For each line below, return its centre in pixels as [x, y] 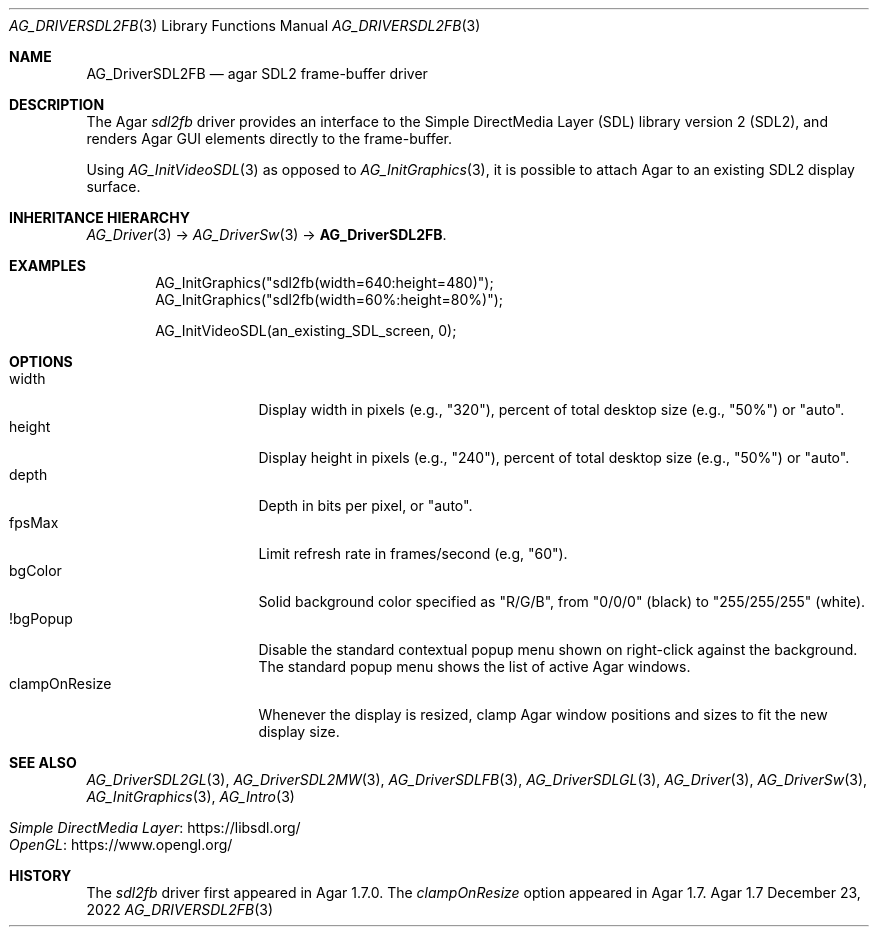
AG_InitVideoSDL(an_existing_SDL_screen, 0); [306, 330]
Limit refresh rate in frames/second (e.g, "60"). [413, 553]
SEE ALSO [43, 762]
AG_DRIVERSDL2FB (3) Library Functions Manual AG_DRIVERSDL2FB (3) [245, 25]
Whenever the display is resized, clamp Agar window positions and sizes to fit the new [543, 714]
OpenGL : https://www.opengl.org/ [121, 844]
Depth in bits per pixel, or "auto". [365, 505]
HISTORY [40, 875]
